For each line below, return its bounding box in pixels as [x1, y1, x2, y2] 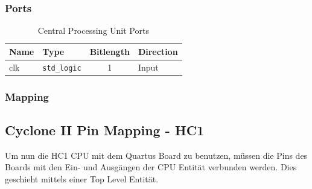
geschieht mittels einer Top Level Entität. [5, 173, 159, 185]
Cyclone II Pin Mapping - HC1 [5, 121, 205, 139]
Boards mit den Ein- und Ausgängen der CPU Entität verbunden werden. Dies [5, 161, 297, 173]
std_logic [42, 63, 81, 72]
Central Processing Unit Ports [37, 24, 149, 37]
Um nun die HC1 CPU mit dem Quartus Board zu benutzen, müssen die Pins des [5, 149, 308, 161]
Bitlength [89, 45, 130, 57]
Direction [138, 45, 178, 57]
